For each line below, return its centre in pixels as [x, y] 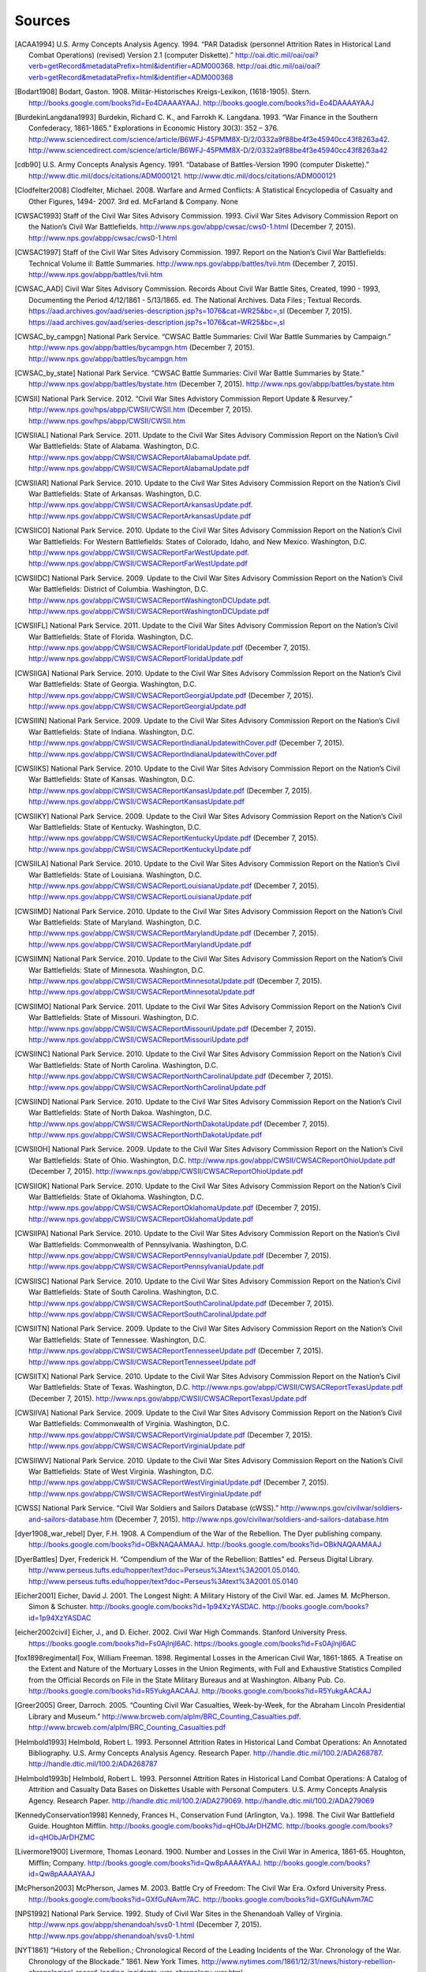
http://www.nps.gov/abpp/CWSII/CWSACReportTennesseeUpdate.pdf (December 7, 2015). [176, 1351]
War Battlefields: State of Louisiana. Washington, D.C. [116, 875]
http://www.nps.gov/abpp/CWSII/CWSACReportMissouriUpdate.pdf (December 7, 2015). [172, 1029]
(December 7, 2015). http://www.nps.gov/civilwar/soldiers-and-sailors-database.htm [252, 1519]
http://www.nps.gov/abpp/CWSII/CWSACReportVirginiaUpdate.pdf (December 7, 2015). [171, 1435]
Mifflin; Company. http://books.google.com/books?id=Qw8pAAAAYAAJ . [146, 1862]
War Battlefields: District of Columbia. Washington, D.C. [118, 589]
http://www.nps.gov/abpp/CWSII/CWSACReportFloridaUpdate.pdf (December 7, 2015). [170, 648]
